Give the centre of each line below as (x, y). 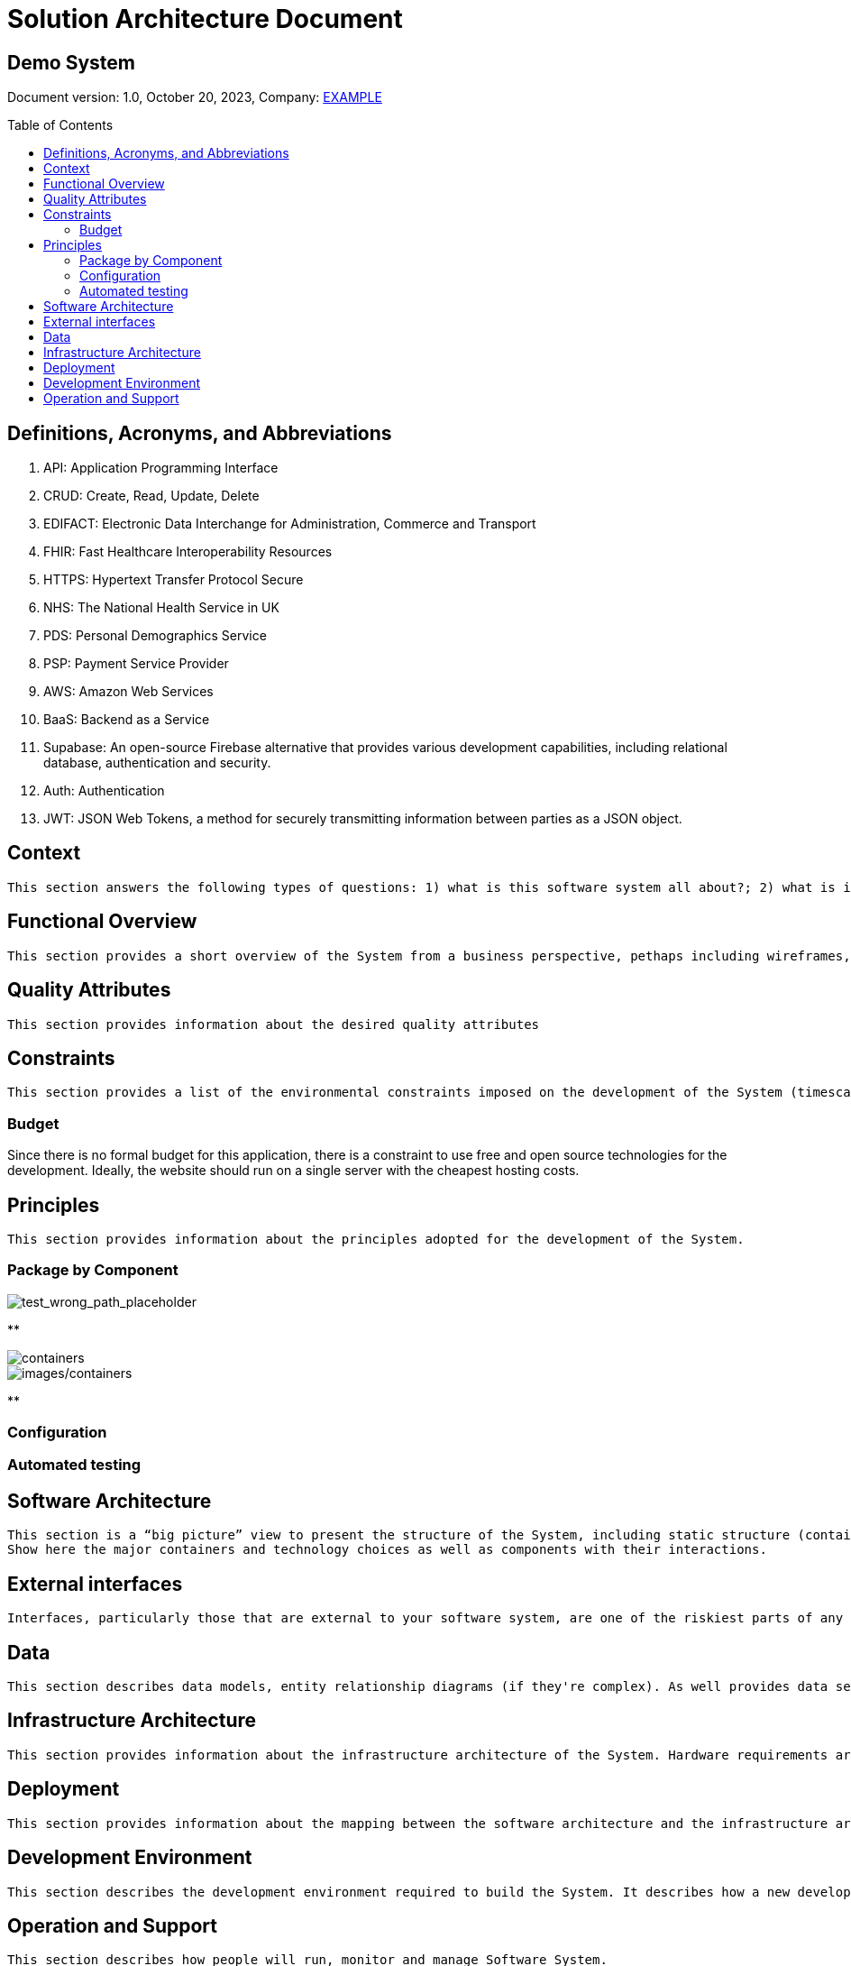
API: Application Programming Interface (161, 468)
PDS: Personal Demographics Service (155, 636)
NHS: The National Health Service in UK (161, 608)
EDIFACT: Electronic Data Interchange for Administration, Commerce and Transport (290, 524)
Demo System (72, 62)
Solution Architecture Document (205, 19)
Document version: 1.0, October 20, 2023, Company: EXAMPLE (195, 97)
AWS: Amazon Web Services (128, 692)
